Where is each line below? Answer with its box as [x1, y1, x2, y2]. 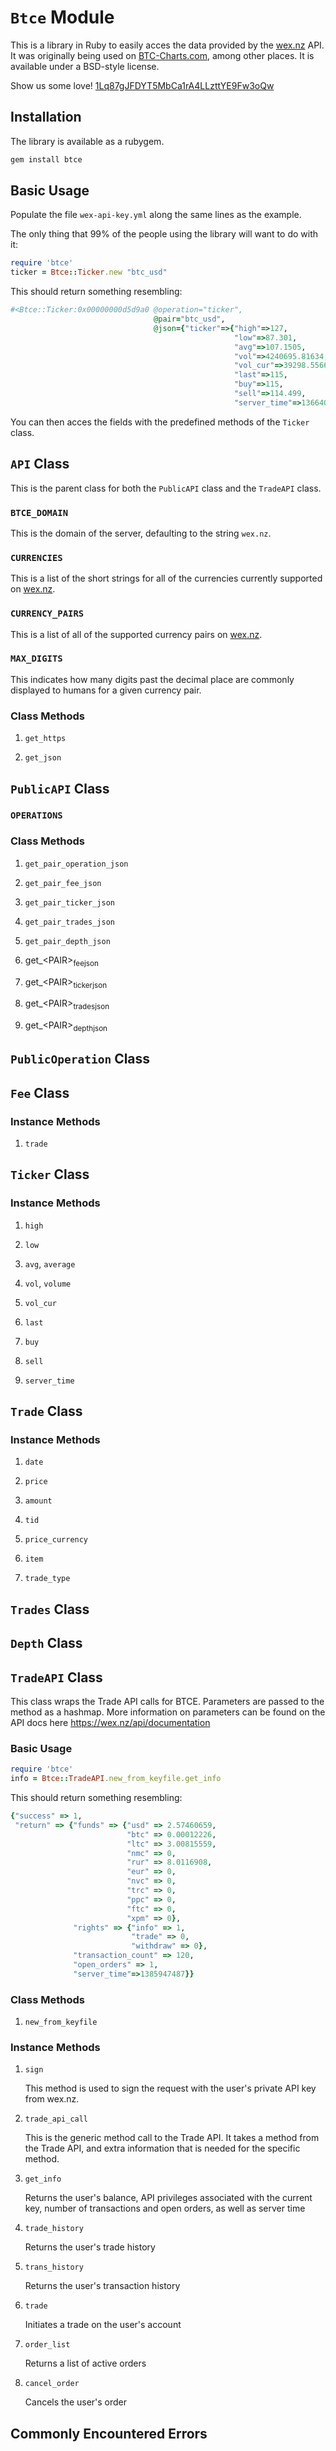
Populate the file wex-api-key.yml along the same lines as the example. [10, 209, 302, 221]
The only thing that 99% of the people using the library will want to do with [10, 228, 318, 240]
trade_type [24, 1574, 71, 1584]
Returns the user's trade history [24, 2241, 156, 2253]
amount [24, 1496, 53, 1506]
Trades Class [10, 1601, 90, 1618]
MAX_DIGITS [10, 653, 63, 665]
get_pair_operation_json [24, 859, 129, 869]
